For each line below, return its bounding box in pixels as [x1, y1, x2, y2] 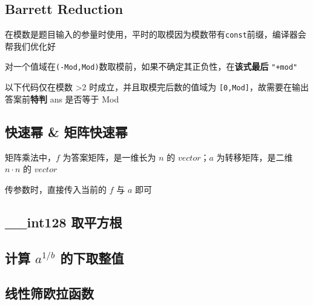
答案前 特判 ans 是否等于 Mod [5, 92, 119, 105]
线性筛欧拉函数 [5, 284, 94, 303]
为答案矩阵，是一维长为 [62, 150, 156, 163]
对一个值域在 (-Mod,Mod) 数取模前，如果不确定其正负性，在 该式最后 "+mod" [5, 60, 298, 73]
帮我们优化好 [5, 39, 56, 52]
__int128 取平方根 [5, 212, 122, 231]
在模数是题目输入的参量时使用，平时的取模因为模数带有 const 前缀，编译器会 [5, 28, 306, 41]
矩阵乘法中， [5, 150, 56, 163]
